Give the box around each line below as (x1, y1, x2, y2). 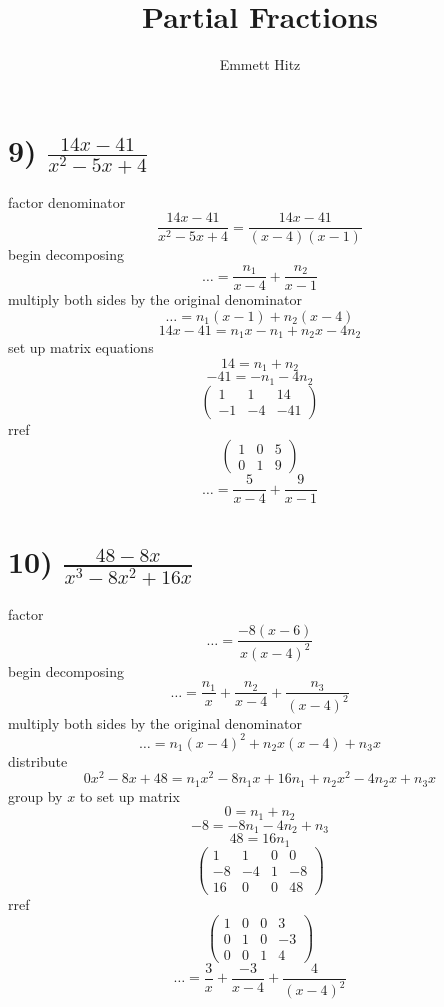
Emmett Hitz (219, 54, 301, 75)
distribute (8, 750, 68, 771)
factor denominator (8, 191, 126, 212)
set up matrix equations (8, 337, 154, 358)
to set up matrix (79, 785, 180, 806)
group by (8, 785, 63, 806)
